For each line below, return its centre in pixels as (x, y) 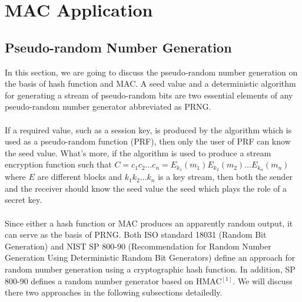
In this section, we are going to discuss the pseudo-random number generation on (151, 72)
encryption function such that (58, 164)
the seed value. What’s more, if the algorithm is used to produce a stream (138, 152)
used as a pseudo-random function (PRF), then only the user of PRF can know (148, 141)
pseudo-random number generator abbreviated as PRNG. (108, 106)
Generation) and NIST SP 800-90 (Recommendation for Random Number (138, 246)
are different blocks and (80, 177)
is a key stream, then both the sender (225, 177)
